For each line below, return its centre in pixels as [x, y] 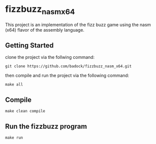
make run [14, 138]
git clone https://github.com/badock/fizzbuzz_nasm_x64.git [69, 66]
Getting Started [29, 45]
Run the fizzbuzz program [46, 126]
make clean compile [25, 111]
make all [14, 85]
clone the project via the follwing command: [50, 57]
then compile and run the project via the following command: [67, 76]
